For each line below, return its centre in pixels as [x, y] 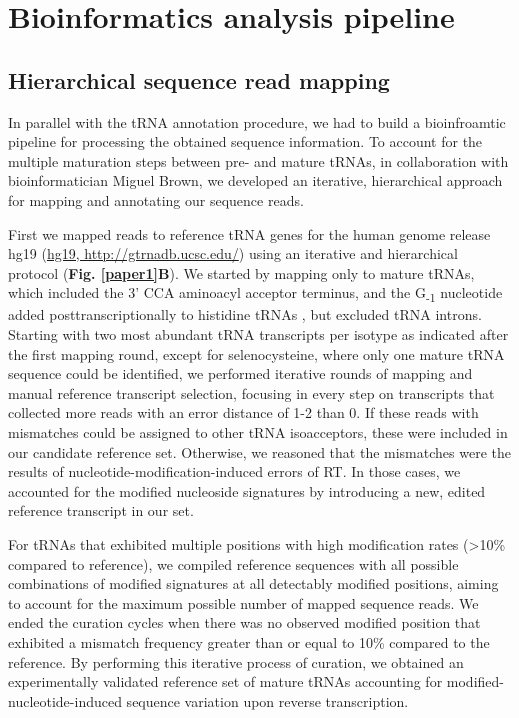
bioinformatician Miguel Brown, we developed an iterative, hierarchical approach [255, 180]
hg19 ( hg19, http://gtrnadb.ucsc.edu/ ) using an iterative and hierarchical [233, 253]
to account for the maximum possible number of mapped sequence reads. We [243, 602]
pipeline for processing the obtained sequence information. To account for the [245, 141]
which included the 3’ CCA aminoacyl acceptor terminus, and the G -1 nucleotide [255, 294]
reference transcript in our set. [101, 510]
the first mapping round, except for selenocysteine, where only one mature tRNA [256, 353]
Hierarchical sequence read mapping [199, 79]
